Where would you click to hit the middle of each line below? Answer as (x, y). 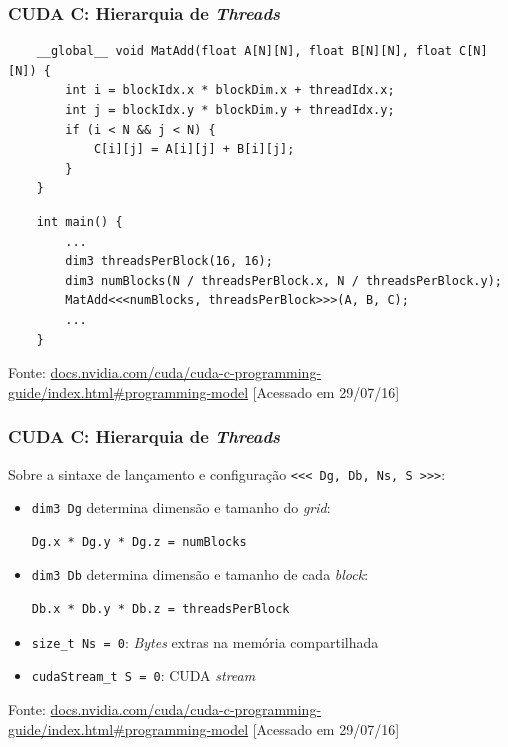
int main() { (79, 221)
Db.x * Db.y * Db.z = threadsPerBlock (160, 609)
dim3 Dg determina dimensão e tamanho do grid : (181, 507)
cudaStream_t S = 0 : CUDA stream (143, 675)
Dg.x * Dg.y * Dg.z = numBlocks (139, 541)
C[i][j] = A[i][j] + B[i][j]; (194, 149)
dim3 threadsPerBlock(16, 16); (169, 261)
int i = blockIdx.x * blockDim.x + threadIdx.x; (230, 90)
